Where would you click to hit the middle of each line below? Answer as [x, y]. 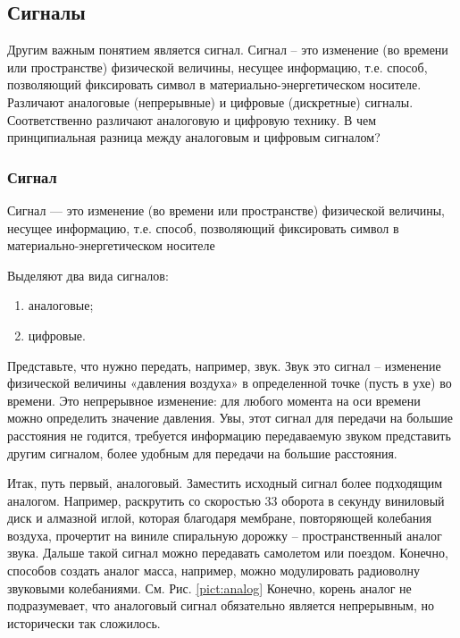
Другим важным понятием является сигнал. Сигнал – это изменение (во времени [228, 50]
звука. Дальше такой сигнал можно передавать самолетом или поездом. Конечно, [228, 553]
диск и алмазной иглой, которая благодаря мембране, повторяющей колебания [220, 518]
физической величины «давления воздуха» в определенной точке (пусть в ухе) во [230, 383]
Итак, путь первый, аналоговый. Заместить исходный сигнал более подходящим [225, 483]
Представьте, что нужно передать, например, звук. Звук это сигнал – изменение [224, 365]
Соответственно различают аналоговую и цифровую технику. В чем [192, 119]
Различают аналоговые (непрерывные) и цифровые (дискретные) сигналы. [210, 101]
